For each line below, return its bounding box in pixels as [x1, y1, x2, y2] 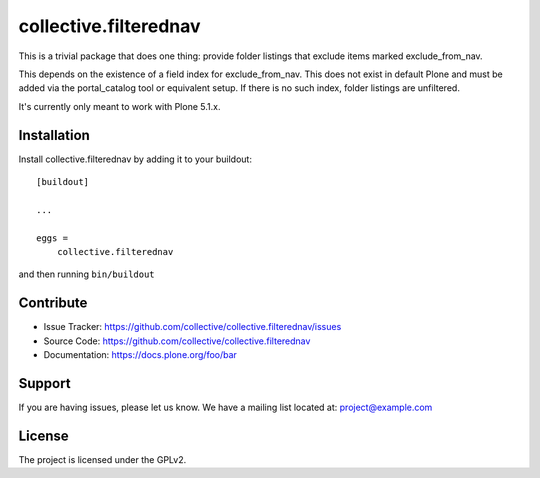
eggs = [36, 232, 69, 244]
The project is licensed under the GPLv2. [18, 453, 187, 465]
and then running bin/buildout [18, 268, 155, 280]
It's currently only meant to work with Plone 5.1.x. [18, 100, 221, 112]
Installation [18, 126, 90, 144]
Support [18, 375, 71, 392]
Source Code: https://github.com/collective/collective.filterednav [43, 335, 311, 347]
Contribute [18, 295, 88, 312]
